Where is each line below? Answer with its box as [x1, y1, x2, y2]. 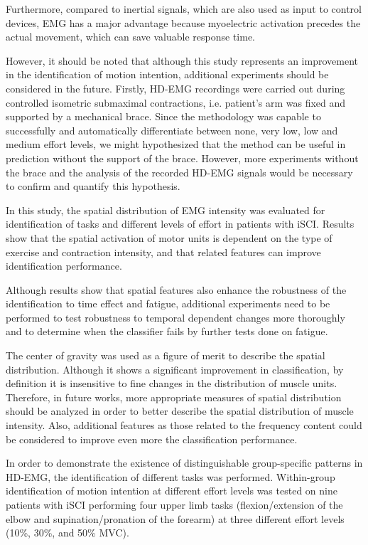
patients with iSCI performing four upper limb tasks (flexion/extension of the [6, 497, 343, 512]
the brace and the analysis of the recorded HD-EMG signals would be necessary [6, 164, 353, 179]
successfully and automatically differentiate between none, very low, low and [6, 122, 338, 137]
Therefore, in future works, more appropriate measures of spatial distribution [6, 389, 342, 404]
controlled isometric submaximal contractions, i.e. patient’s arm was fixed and [6, 95, 346, 110]
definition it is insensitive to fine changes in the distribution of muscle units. [6, 376, 337, 391]
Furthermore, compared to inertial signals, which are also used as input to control [6, 1, 362, 16]
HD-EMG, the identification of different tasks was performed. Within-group [6, 469, 335, 484]
